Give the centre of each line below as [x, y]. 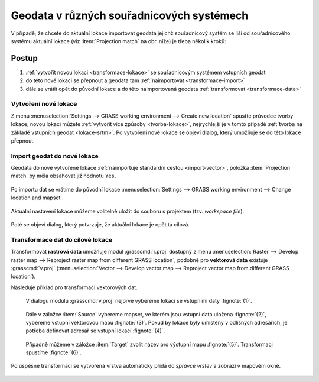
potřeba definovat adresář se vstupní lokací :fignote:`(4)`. [95, 331]
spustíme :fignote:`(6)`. [54, 352]
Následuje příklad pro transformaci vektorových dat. [74, 287]
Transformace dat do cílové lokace [62, 239]
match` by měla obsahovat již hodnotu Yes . [64, 176]
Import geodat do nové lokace [55, 156]
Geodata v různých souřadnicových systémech [130, 15]
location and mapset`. [38, 198]
